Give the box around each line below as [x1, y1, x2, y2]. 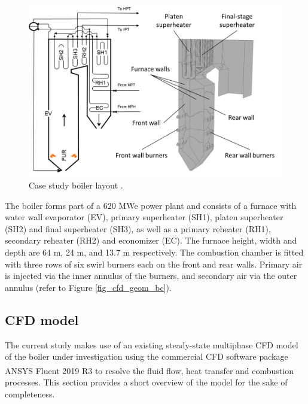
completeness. [5, 387, 55, 400]
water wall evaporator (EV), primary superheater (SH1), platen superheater [5, 211, 283, 223]
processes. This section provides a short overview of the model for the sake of [5, 376, 288, 388]
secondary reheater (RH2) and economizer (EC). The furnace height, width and [5, 234, 297, 247]
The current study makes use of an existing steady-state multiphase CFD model [5, 338, 298, 351]
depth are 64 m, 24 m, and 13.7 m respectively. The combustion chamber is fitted [5, 246, 304, 259]
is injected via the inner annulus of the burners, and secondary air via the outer [5, 269, 297, 282]
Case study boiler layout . [29, 179, 123, 192]
